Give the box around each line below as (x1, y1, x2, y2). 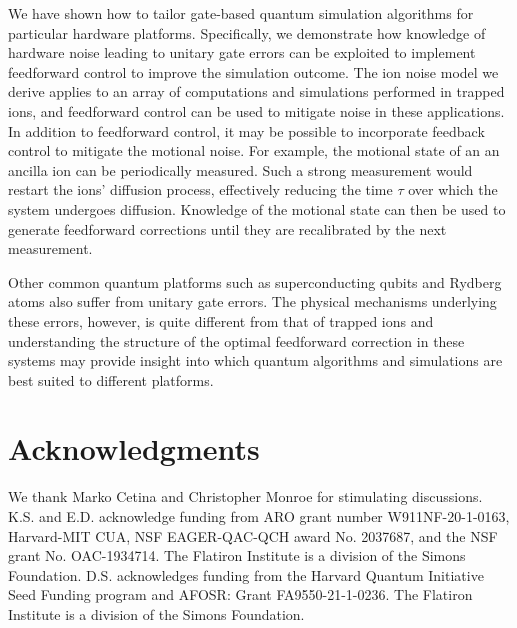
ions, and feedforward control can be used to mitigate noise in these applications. (8, 100, 505, 121)
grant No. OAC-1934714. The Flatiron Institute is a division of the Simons (8, 545, 466, 566)
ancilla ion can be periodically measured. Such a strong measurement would (8, 159, 473, 180)
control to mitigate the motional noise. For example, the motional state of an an (8, 140, 500, 161)
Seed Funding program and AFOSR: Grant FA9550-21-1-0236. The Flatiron (8, 584, 473, 605)
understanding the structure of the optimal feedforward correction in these (8, 330, 465, 351)
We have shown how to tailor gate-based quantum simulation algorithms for (8, 3, 474, 23)
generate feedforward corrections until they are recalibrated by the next (8, 218, 447, 239)
